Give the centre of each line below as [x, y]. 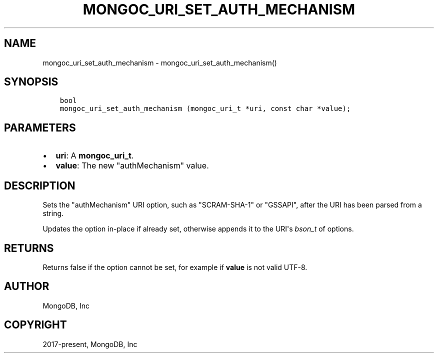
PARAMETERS [40, 127]
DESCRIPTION [40, 185]
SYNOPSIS [31, 82]
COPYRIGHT [35, 325]
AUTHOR [27, 286]
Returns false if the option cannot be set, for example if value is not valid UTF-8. [175, 267]
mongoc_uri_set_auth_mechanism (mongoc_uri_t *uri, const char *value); [205, 109]
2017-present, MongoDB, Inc [90, 344]
